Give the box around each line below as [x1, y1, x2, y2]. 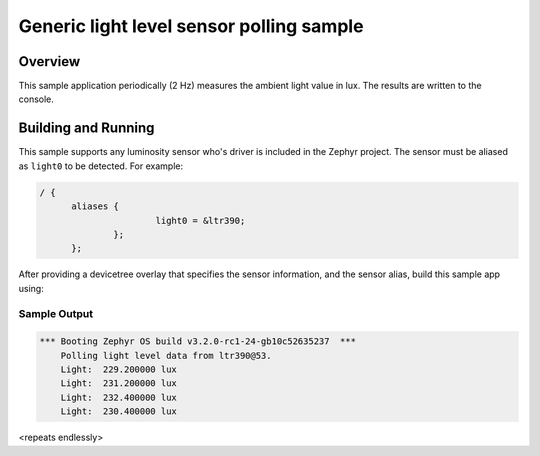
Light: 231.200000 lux [60, 378, 177, 389]
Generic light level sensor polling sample [18, 15, 364, 37]
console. [18, 93, 55, 105]
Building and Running [18, 120, 155, 137]
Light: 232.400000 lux [60, 391, 177, 403]
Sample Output [18, 307, 94, 321]
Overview [18, 53, 81, 70]
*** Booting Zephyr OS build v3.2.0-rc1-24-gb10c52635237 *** [39, 336, 357, 347]
